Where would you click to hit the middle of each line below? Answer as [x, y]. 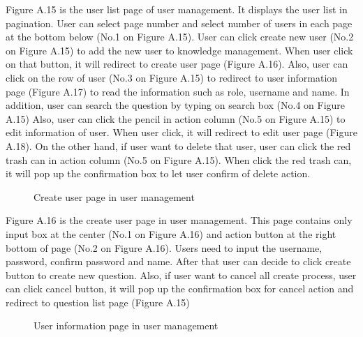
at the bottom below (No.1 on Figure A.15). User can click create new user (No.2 [180, 37]
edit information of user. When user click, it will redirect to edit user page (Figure [181, 132]
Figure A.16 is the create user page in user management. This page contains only [179, 220]
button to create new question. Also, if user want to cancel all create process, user [181, 275]
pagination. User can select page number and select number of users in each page [179, 23]
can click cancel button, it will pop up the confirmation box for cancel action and [180, 289]
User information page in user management [126, 325]
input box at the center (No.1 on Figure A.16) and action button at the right [171, 233]
